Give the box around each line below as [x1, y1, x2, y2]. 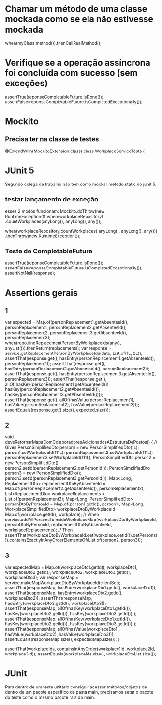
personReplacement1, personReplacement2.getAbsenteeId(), [5, 324, 127, 331]
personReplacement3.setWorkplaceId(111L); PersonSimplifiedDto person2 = [5, 455, 156, 461]
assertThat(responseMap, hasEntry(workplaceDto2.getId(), [5, 590, 123, 596]
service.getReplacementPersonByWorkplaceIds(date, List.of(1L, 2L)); [5, 351, 143, 356]
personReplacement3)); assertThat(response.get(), [5, 376, 107, 382]
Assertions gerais [5, 287, 78, 298]
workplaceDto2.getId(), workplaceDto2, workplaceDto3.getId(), [5, 570, 132, 575]
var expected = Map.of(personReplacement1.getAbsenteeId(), [5, 319, 129, 325]
